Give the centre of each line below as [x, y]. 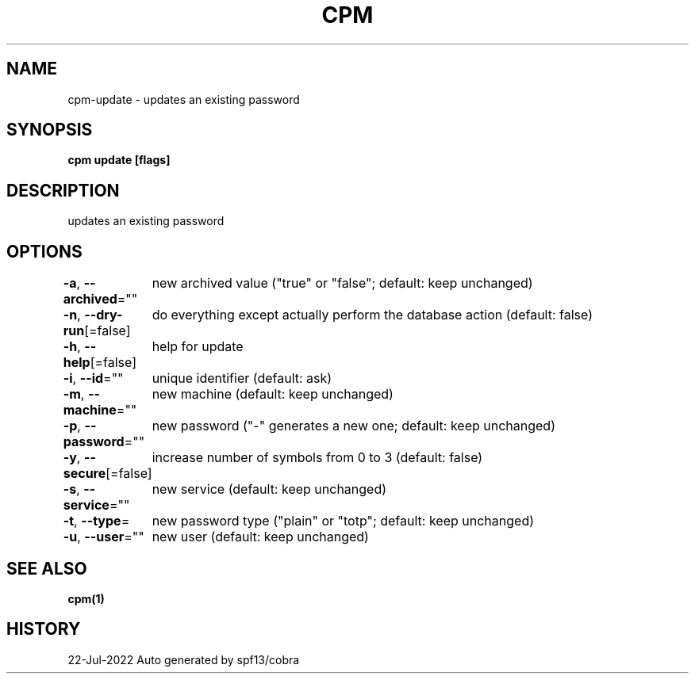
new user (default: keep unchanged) [260, 537]
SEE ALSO [47, 568]
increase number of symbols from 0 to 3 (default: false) [317, 458]
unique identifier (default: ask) [242, 378]
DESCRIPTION [63, 190]
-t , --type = [96, 521]
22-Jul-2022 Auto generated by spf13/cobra [184, 659]
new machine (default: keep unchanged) [273, 394]
